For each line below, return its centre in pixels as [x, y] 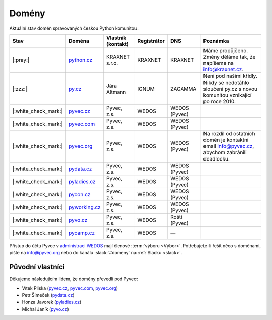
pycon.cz [79, 194]
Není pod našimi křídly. [230, 76]
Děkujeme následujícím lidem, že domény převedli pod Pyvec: [74, 279]
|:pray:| [21, 60]
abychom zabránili [225, 152]
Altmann [116, 92]
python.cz [80, 60]
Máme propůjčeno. [226, 50]
